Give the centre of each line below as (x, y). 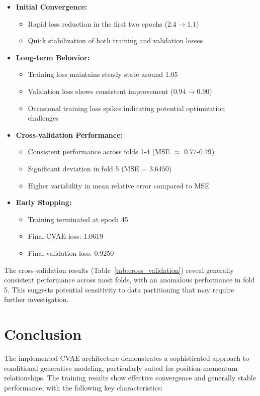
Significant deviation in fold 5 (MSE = (88, 168)
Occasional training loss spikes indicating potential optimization (126, 108)
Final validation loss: (60, 253)
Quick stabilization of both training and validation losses (115, 40)
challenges (43, 118)
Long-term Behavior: (53, 57)
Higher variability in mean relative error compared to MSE (119, 185)
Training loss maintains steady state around (96, 74)
